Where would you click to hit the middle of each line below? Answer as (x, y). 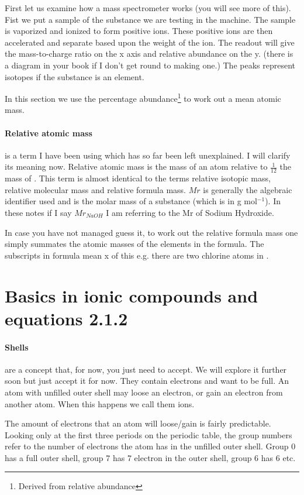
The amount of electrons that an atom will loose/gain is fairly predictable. (138, 423)
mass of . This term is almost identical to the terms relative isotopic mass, (138, 178)
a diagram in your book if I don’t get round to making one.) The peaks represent (150, 65)
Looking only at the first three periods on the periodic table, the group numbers (148, 434)
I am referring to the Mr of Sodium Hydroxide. (190, 212)
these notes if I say (38, 212)
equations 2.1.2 (66, 318)
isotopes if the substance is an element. (75, 76)
